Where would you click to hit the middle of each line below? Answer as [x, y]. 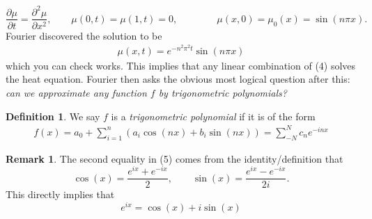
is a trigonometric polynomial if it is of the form [213, 116]
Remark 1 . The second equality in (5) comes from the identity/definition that [175, 158]
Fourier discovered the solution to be [84, 35]
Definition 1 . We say [53, 116]
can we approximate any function [76, 92]
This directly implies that [60, 194]
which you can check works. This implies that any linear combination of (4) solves [181, 65]
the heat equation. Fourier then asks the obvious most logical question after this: [178, 79]
